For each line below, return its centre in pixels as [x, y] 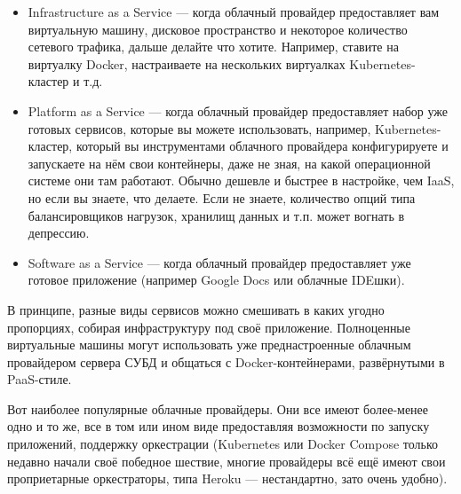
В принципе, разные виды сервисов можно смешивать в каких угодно [196, 309]
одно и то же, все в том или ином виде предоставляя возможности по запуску [219, 426]
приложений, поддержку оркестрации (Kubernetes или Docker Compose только [223, 444]
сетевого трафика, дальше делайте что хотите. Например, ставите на [213, 47]
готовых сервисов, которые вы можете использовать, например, [199, 128]
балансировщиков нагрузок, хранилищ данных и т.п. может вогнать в [216, 215]
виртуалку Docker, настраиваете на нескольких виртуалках [187, 63]
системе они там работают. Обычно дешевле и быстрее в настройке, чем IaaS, [241, 180]
